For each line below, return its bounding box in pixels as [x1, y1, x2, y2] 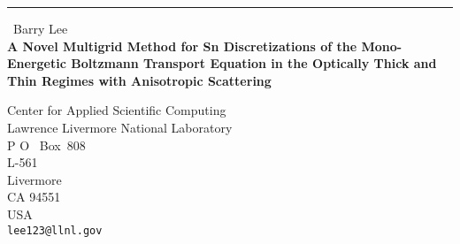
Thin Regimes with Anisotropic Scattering [7, 71, 272, 89]
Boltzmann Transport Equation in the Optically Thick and [71, 54, 437, 72]
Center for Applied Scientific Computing [7, 101, 226, 119]
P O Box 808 [7, 135, 86, 154]
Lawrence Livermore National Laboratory [7, 118, 233, 136]
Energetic [7, 54, 66, 72]
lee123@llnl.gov [7, 224, 103, 237]
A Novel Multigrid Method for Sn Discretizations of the [7, 36, 357, 55]
